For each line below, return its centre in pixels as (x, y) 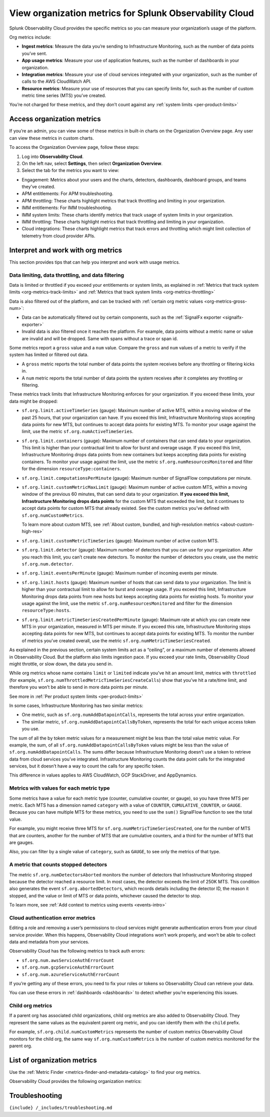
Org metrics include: (30, 37)
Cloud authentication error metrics (52, 917)
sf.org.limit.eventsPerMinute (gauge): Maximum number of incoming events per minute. (120, 573)
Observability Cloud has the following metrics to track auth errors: (77, 951)
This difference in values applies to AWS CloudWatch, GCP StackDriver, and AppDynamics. (103, 775)
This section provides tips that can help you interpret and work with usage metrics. (94, 262)
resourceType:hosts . (46, 610)
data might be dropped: (33, 401)
